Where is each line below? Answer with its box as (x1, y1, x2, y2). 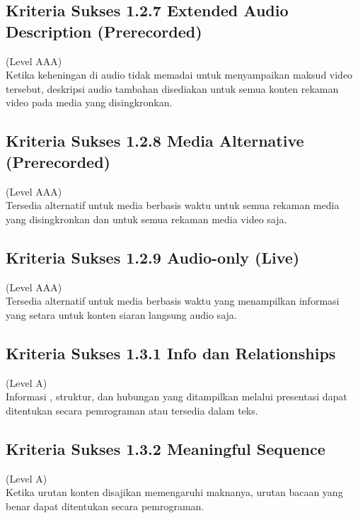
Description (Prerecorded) (6, 20, 202, 42)
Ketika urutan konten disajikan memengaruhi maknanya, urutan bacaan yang (6, 485, 343, 500)
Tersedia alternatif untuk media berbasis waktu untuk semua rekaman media (6, 198, 340, 213)
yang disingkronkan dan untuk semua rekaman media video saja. (6, 211, 287, 226)
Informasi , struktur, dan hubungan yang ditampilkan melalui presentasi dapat (6, 389, 347, 404)
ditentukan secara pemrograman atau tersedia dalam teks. (6, 402, 258, 417)
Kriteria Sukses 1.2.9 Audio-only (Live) (6, 246, 300, 268)
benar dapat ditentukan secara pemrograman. (6, 498, 204, 513)
